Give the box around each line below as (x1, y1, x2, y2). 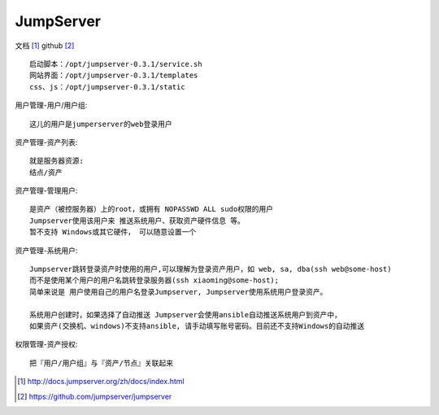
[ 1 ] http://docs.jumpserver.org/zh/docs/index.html (17, 377, 185, 387)
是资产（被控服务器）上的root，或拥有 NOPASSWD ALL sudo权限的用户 (29, 204, 274, 214)
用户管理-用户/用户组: (15, 100, 88, 110)
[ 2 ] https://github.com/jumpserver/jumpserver (17, 391, 172, 401)
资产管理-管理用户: (15, 186, 78, 195)
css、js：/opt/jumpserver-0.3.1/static (29, 82, 186, 91)
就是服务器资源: (29, 156, 85, 166)
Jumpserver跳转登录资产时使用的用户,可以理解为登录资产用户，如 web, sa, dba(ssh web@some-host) (29, 264, 392, 274)
